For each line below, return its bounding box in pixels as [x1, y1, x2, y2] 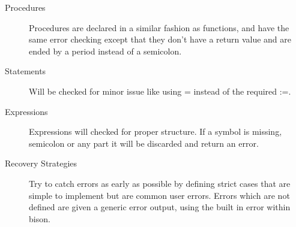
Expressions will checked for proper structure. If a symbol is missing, [29, 125, 282, 138]
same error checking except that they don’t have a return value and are [29, 33, 292, 46]
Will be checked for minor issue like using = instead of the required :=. [29, 84, 291, 97]
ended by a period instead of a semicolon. [29, 44, 182, 57]
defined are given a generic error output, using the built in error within [29, 201, 291, 213]
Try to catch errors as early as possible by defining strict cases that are [29, 177, 291, 189]
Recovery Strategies [5, 157, 77, 170]
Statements [5, 65, 46, 77]
